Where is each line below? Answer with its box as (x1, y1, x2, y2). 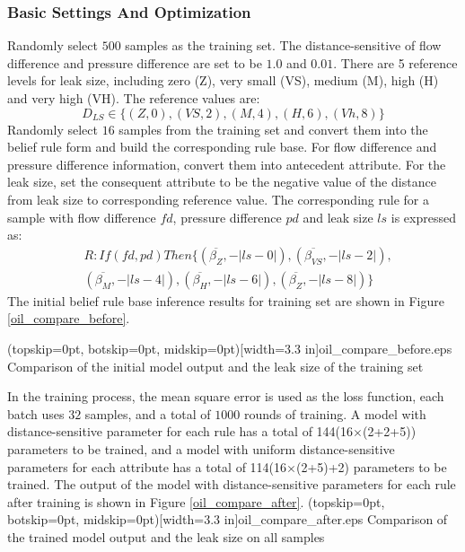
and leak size (303, 207, 373, 226)
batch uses (7, 404, 65, 423)
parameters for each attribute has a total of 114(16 (7, 457, 287, 476)
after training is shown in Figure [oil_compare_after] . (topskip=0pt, (7, 492, 385, 511)
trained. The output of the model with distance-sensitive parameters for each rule (7, 475, 456, 494)
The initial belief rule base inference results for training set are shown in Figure (7, 291, 444, 310)
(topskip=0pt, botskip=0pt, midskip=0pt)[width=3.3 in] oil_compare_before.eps (7, 339, 452, 357)
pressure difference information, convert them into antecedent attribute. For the (7, 154, 446, 173)
